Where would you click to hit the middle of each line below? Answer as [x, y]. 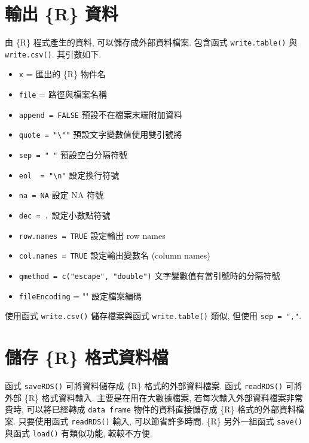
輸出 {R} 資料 [62, 13]
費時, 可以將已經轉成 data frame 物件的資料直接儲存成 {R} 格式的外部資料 [151, 409]
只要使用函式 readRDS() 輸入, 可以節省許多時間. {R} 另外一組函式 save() [160, 421]
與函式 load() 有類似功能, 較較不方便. [79, 433]
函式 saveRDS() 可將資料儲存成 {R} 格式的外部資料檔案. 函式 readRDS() [144, 386]
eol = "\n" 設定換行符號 [69, 175]
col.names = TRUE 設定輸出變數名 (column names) [114, 255]
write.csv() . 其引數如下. [53, 54]
